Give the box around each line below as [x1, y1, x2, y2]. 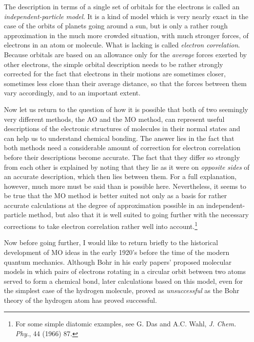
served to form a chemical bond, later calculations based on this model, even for [4, 275, 243, 286]
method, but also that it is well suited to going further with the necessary [28, 209, 249, 220]
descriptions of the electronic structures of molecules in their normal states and [4, 123, 240, 134]
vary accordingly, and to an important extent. [4, 88, 141, 98]
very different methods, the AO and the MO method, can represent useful [4, 114, 225, 124]
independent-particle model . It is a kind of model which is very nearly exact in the [4, 11, 249, 21]
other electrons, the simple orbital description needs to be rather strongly [4, 59, 223, 69]
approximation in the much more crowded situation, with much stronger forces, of [4, 30, 249, 40]
